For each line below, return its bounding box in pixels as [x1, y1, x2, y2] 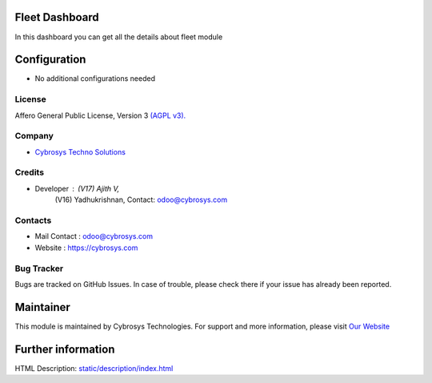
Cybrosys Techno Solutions [34, 147, 126, 156]
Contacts [14, 215, 52, 226]
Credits [14, 167, 44, 178]
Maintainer [14, 300, 71, 314]
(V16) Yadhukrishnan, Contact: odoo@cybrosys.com [54, 195, 228, 204]
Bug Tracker [14, 263, 64, 274]
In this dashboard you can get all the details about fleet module [14, 32, 223, 42]
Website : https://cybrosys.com [34, 243, 138, 252]
